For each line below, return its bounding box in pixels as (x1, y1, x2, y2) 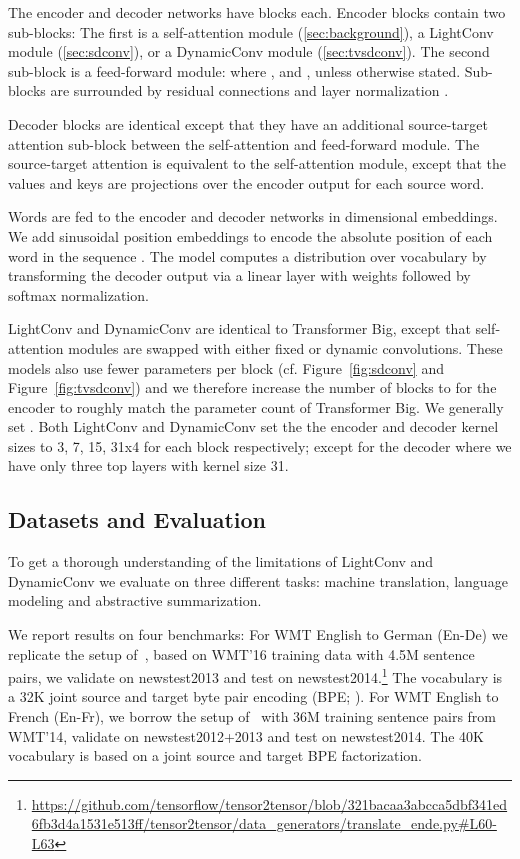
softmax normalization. (8, 284, 149, 305)
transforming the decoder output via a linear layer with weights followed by (8, 265, 471, 286)
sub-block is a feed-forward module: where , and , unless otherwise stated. (8, 60, 461, 81)
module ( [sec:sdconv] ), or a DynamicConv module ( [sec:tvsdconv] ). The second (8, 41, 490, 62)
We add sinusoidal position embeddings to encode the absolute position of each (8, 225, 493, 246)
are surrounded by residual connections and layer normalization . (50, 80, 449, 101)
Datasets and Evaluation (8, 504, 267, 535)
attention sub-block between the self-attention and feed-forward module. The (8, 133, 480, 154)
